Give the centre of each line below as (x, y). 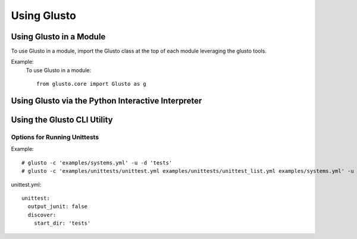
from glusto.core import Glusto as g (92, 84)
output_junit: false (58, 207)
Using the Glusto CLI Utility (62, 120)
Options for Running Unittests (55, 137)
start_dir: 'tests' (62, 223)
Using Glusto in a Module (58, 37)
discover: (42, 215)
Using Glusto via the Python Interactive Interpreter (107, 101)
